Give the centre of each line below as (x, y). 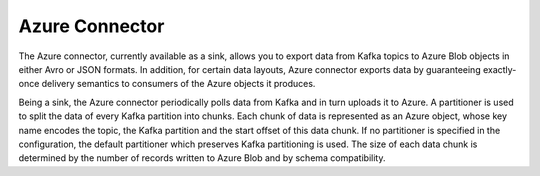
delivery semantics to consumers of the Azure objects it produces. (178, 84)
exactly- (499, 69)
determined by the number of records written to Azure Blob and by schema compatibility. (202, 158)
